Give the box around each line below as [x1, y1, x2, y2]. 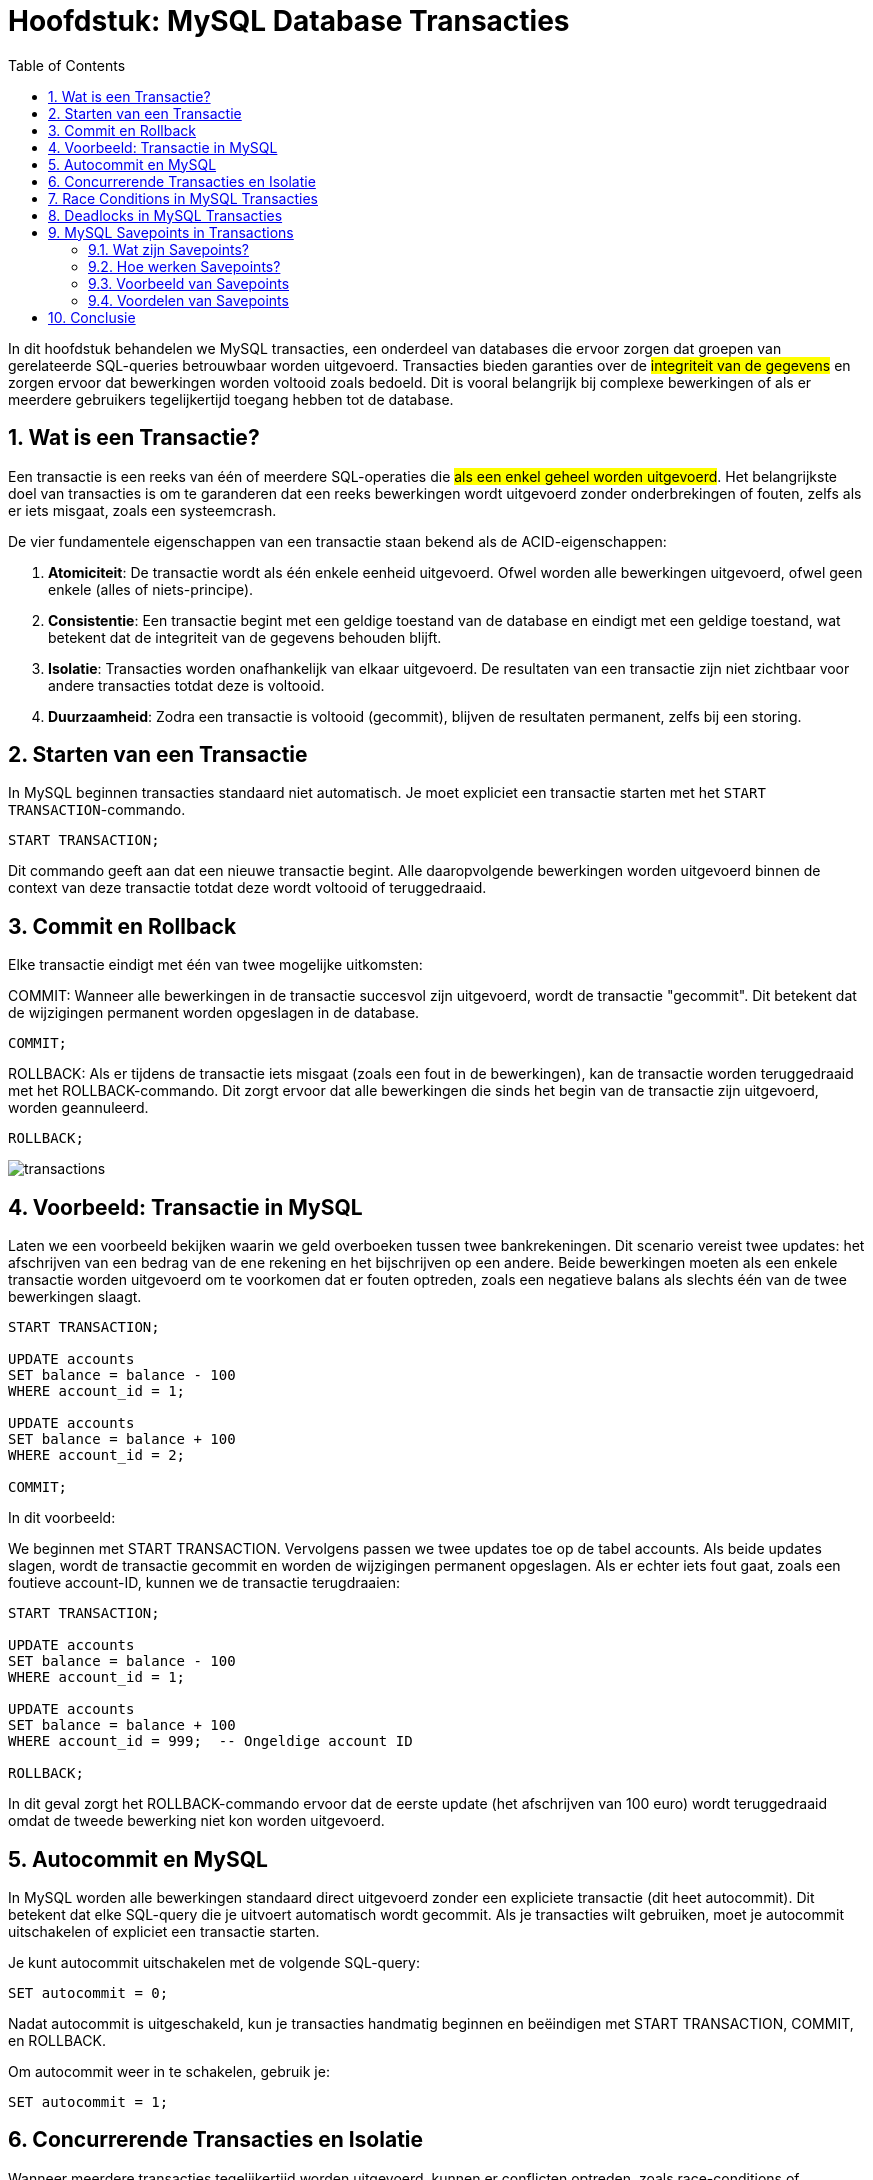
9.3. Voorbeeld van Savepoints [88, 274, 290, 292]
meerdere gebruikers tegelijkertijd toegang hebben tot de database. [8, 390, 454, 408]
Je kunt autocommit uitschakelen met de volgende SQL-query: [8, 1953, 421, 1971]
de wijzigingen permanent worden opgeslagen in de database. [8, 1004, 420, 1022]
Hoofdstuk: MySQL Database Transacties [8, 4, 570, 38]
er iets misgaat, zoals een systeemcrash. [8, 501, 277, 519]
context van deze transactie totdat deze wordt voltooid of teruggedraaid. [8, 879, 487, 897]
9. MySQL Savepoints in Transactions [48, 223, 294, 241]
